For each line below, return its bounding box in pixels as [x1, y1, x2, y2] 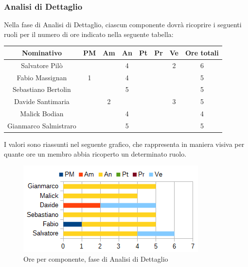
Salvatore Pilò [21, 60, 63, 70]
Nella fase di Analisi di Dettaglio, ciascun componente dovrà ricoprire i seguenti [4, 19, 242, 30]
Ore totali [185, 47, 219, 57]
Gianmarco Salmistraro [7, 120, 76, 130]
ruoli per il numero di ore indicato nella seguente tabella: [4, 29, 174, 39]
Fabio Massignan [17, 72, 67, 82]
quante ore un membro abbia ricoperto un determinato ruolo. [4, 148, 187, 159]
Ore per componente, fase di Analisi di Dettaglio [23, 253, 168, 264]
